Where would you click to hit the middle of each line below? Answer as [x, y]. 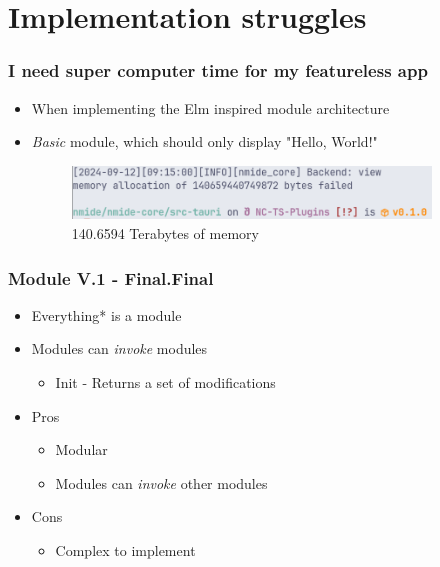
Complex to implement [125, 550]
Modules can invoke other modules [161, 482]
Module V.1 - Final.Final [111, 277]
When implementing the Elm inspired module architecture [210, 107]
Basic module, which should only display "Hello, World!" [204, 141]
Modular [81, 449]
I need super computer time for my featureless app [218, 70]
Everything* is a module [106, 314]
